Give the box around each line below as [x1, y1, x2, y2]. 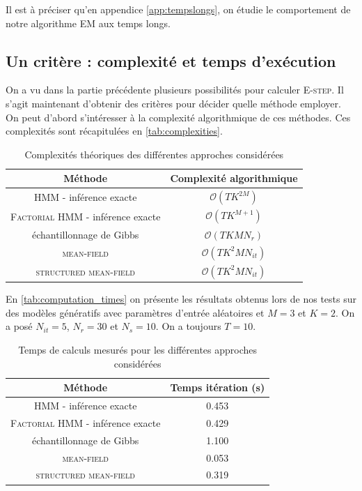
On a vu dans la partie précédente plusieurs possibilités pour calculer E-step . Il [6, 82, 344, 97]
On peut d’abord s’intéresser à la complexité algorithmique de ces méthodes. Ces [6, 109, 351, 124]
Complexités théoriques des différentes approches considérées [24, 146, 284, 161]
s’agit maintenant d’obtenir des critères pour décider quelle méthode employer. [6, 96, 341, 110]
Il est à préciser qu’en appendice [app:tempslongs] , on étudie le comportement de [6, 2, 351, 16]
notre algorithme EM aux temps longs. [6, 15, 171, 30]
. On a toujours [155, 319, 221, 333]
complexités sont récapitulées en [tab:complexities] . [6, 123, 223, 138]
